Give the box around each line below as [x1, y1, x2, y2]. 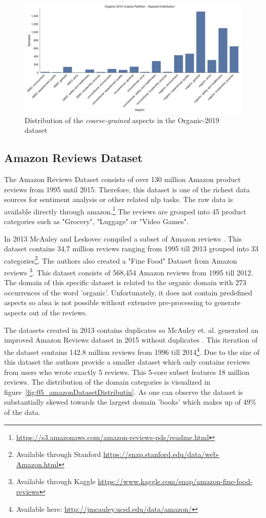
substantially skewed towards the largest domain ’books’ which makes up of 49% [4, 396, 256, 407]
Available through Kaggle [16, 476, 96, 487]
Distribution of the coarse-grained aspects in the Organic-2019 [25, 114, 219, 125]
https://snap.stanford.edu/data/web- [103, 449, 219, 460]
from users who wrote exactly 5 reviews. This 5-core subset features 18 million [4, 366, 250, 377]
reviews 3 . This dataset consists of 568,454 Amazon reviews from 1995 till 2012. [4, 266, 253, 277]
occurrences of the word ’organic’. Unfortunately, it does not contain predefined [4, 287, 252, 297]
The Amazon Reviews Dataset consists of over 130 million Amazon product [4, 173, 241, 184]
